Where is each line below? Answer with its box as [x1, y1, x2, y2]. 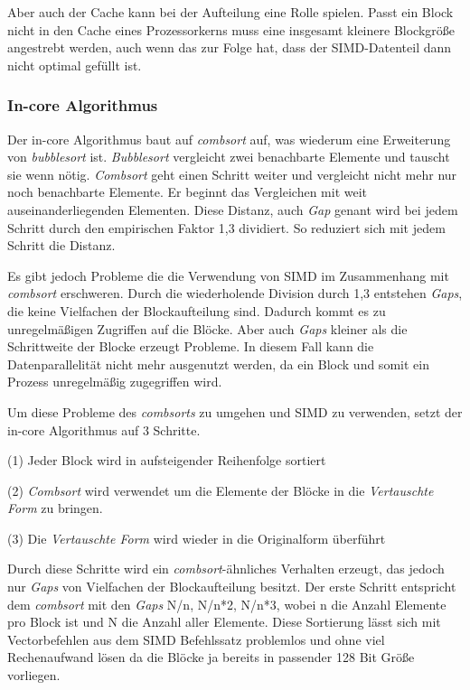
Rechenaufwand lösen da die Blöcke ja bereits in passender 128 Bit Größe [7, 648, 415, 667]
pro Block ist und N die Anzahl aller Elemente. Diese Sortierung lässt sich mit [7, 612, 441, 631]
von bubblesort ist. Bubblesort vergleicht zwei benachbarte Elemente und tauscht [7, 147, 450, 166]
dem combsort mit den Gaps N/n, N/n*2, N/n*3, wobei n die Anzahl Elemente [7, 594, 446, 613]
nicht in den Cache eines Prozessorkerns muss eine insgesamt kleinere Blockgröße [7, 20, 455, 39]
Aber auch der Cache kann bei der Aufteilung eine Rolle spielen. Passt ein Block [7, 3, 454, 21]
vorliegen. [7, 666, 61, 685]
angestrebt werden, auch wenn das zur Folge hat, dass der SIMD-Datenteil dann [7, 38, 452, 57]
